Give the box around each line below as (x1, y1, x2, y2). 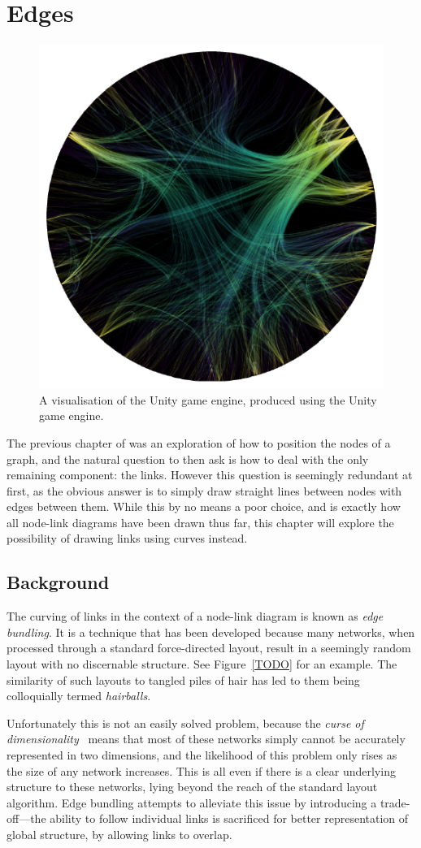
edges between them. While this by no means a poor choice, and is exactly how (7, 498, 401, 515)
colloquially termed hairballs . (7, 687, 151, 704)
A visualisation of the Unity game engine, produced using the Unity (39, 391, 377, 408)
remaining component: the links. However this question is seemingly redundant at (7, 466, 413, 483)
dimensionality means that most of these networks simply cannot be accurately (7, 730, 406, 747)
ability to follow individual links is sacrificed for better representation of (50, 810, 409, 827)
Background (7, 569, 110, 595)
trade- (380, 794, 410, 811)
